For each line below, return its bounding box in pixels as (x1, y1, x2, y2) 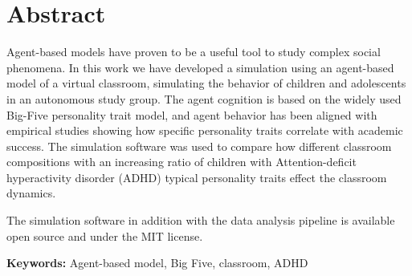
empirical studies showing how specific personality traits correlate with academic (6, 122, 403, 139)
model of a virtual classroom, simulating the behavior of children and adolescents (6, 75, 406, 91)
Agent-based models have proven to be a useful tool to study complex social (6, 43, 381, 60)
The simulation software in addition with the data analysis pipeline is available (6, 212, 395, 229)
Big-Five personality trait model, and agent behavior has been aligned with (6, 106, 377, 123)
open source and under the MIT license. (6, 227, 203, 244)
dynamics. (6, 185, 56, 201)
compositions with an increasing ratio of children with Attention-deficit (6, 153, 357, 170)
